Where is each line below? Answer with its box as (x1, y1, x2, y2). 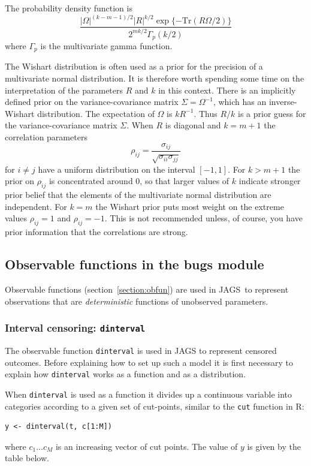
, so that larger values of (140, 175, 230, 187)
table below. (5, 452, 49, 464)
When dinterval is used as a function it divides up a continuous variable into (5, 387, 292, 400)
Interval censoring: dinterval (5, 320, 146, 335)
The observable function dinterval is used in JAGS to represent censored (5, 344, 277, 356)
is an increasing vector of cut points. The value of (55, 440, 238, 452)
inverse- (268, 95, 297, 108)
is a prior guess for (238, 107, 306, 119)
